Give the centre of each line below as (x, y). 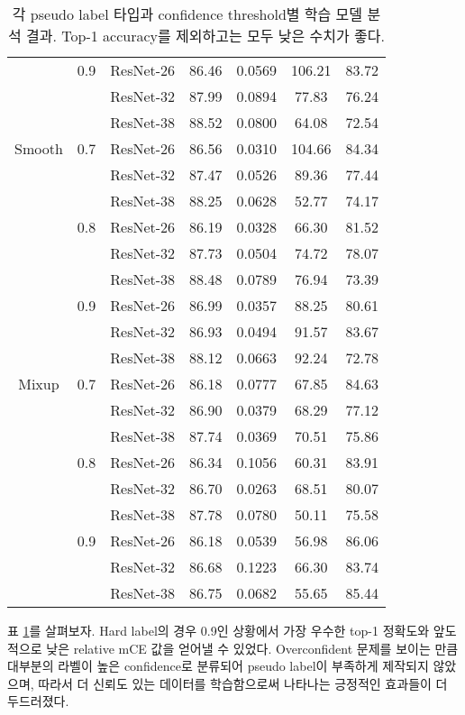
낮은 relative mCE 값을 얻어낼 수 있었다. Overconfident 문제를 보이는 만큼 (252, 648)
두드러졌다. (38, 701)
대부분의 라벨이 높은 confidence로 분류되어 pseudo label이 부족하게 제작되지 (218, 666)
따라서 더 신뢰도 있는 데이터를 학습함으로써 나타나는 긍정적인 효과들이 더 (243, 683)
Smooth (39, 148)
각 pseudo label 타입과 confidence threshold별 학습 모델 (187, 14)
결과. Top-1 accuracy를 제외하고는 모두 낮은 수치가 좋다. (205, 36)
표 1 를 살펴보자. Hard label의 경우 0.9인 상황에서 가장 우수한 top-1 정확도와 (219, 630)
